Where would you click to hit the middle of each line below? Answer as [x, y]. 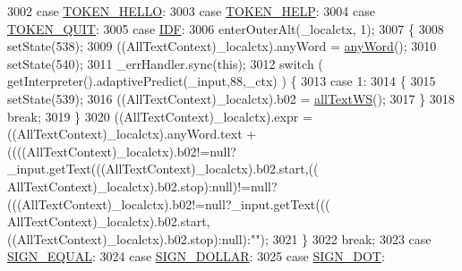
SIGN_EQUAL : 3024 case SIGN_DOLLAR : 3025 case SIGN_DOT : [196, 256]
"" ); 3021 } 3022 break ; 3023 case [341, 238]
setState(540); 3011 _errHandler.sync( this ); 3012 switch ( [165, 63]
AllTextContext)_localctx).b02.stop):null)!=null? [142, 186]
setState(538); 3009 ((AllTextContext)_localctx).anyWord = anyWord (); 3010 [222, 46]
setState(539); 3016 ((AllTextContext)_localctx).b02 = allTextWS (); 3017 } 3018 [231, 98]
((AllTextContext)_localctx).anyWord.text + [132, 134]
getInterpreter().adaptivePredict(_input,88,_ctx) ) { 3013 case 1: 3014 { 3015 [222, 81]
